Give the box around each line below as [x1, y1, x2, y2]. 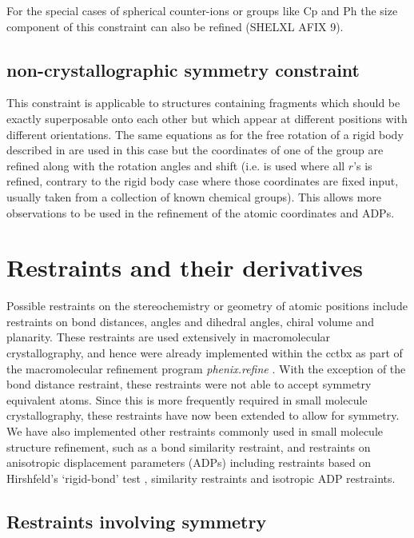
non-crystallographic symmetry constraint [6, 57, 360, 82]
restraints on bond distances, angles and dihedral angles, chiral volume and [6, 313, 374, 329]
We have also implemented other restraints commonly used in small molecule [6, 423, 384, 440]
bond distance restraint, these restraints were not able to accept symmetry [6, 376, 372, 393]
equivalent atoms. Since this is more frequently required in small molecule [6, 391, 368, 408]
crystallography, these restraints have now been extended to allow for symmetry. [6, 407, 400, 424]
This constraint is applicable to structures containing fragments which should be [6, 94, 400, 111]
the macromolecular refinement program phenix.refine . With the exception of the [6, 360, 406, 377]
